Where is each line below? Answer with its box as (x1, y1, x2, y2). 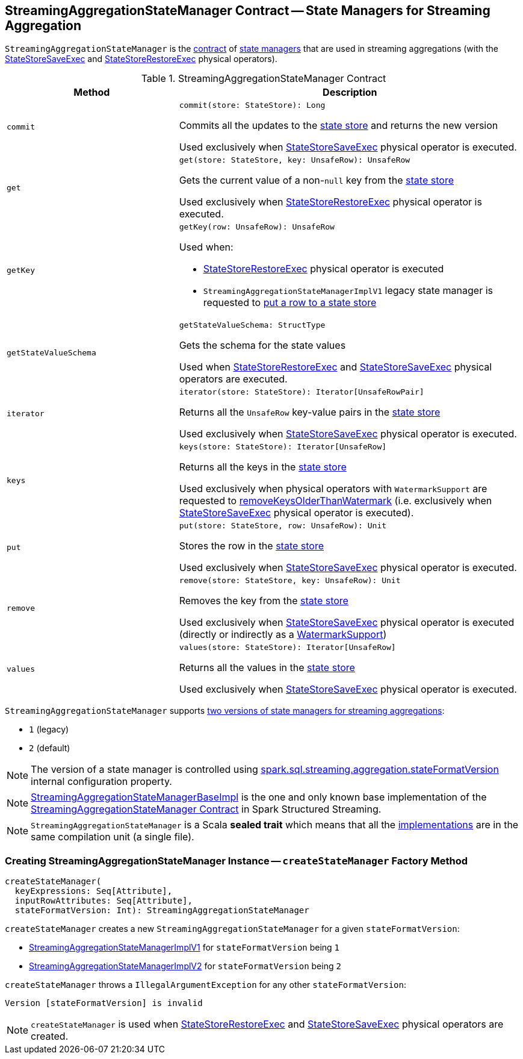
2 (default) (29, 743, 70, 754)
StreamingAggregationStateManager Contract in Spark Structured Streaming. (31, 803, 382, 816)
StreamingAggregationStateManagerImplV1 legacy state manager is (203, 284, 493, 297)
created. (31, 1030, 69, 1043)
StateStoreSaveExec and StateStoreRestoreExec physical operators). (5, 54, 277, 64)
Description (323, 86, 377, 99)
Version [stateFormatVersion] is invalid (5, 998, 203, 1008)
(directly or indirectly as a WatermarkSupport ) (179, 628, 387, 641)
